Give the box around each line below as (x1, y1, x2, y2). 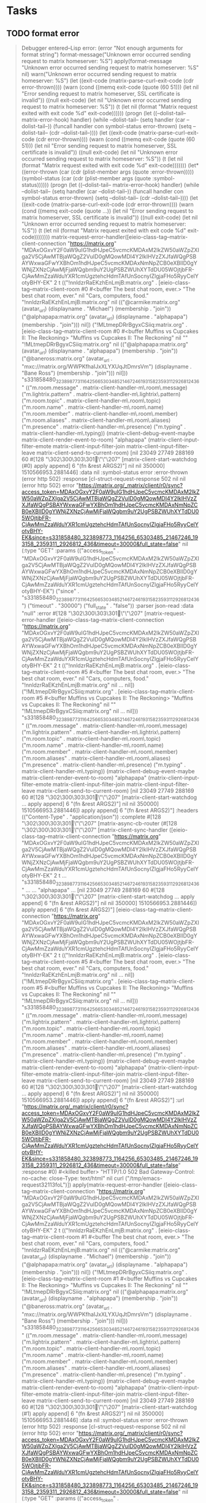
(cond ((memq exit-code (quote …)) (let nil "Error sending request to (21, 207, 194, 215)
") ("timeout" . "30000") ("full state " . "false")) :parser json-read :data (21, 602, 194, 611)
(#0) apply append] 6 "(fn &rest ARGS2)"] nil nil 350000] (21, 462, 166, 469)
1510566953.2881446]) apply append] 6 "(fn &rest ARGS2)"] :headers (21, 807, 199, 814)
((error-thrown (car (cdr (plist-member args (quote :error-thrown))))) (21, 168, 194, 175)
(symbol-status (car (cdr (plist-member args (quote (21, 175, 151, 182)
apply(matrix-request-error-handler (72, 1181, 162, 1188)
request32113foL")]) (21, 1181, 72, 1188)
